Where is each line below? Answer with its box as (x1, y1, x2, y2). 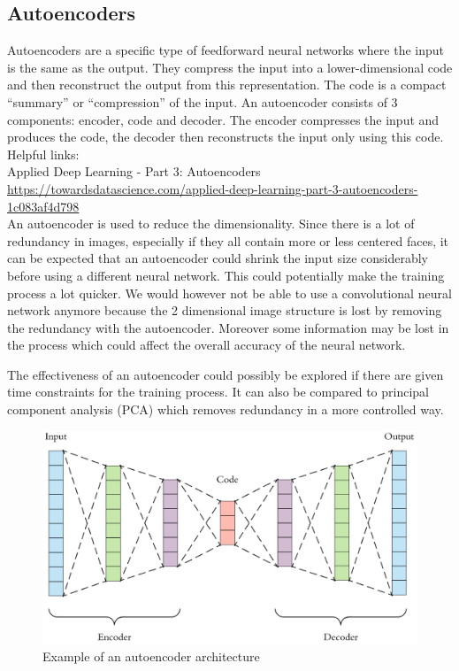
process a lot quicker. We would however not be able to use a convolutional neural (7, 283, 452, 302)
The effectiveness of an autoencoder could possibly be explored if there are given (7, 365, 444, 383)
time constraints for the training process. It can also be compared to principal (7, 382, 430, 401)
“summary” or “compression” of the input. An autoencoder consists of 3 (7, 92, 398, 111)
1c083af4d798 (7, 197, 80, 215)
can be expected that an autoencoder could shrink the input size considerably (7, 249, 428, 267)
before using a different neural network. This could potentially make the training (7, 266, 445, 284)
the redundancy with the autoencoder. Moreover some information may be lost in (7, 318, 449, 336)
